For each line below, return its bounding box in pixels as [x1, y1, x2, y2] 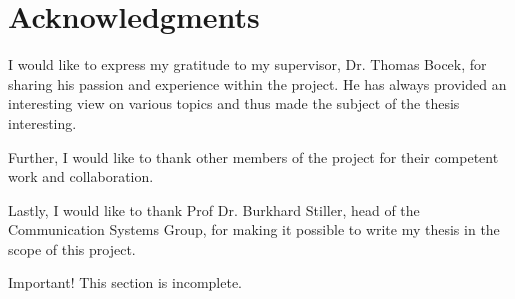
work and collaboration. [8, 166, 154, 187]
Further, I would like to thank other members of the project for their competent [8, 146, 499, 167]
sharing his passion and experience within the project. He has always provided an [8, 73, 507, 94]
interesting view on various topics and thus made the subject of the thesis [8, 93, 460, 114]
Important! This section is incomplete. [8, 272, 242, 293]
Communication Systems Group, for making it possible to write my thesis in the [8, 219, 500, 240]
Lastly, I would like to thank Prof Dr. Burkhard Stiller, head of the [8, 199, 420, 220]
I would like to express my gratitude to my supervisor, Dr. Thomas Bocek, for [8, 54, 487, 75]
